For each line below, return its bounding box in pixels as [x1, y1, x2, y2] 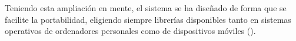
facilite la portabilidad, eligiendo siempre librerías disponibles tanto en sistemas [5, 13, 291, 25]
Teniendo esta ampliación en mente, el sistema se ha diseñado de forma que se [5, 2, 287, 13]
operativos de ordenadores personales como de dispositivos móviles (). [5, 25, 256, 37]
